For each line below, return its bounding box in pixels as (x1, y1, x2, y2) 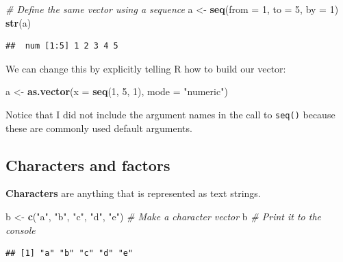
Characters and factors (5, 154, 170, 175)
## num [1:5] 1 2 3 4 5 (5, 41, 118, 51)
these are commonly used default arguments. (5, 120, 192, 135)
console (5, 222, 36, 237)
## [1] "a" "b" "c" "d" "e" (5, 248, 134, 259)
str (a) (5, 15, 31, 29)
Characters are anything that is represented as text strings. (5, 186, 261, 200)
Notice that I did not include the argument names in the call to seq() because (5, 107, 335, 121)
